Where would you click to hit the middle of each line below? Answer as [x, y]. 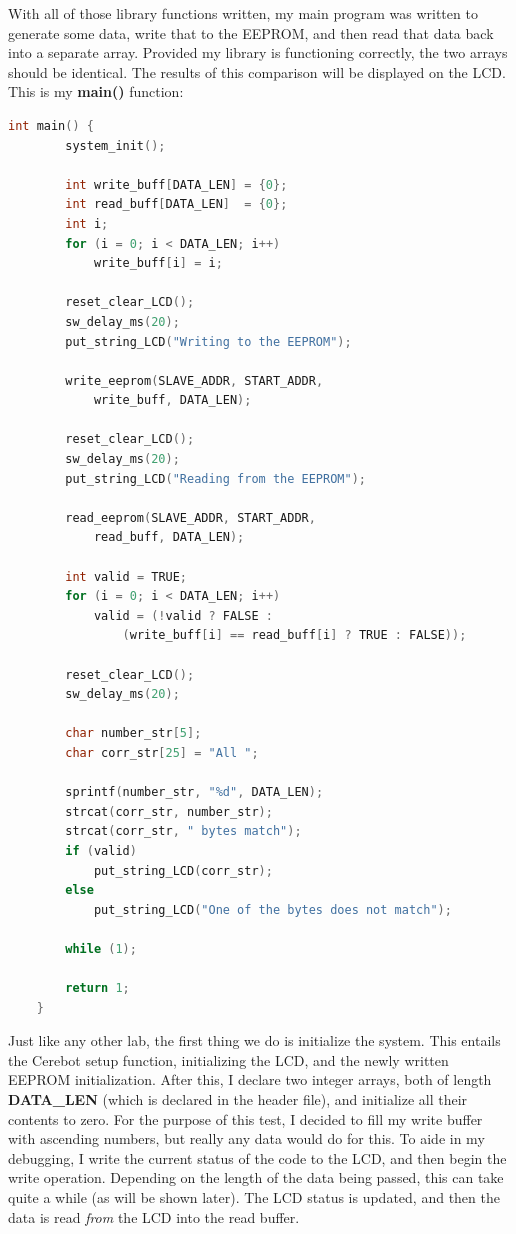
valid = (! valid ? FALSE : [183, 615]
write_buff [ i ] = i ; [158, 263]
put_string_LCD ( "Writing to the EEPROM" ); [208, 341]
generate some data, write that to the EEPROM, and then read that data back [251, 32]
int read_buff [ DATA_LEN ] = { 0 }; [176, 204]
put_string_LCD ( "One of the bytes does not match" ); [272, 909]
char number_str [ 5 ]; [133, 733]
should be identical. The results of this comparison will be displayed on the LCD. [257, 71]
